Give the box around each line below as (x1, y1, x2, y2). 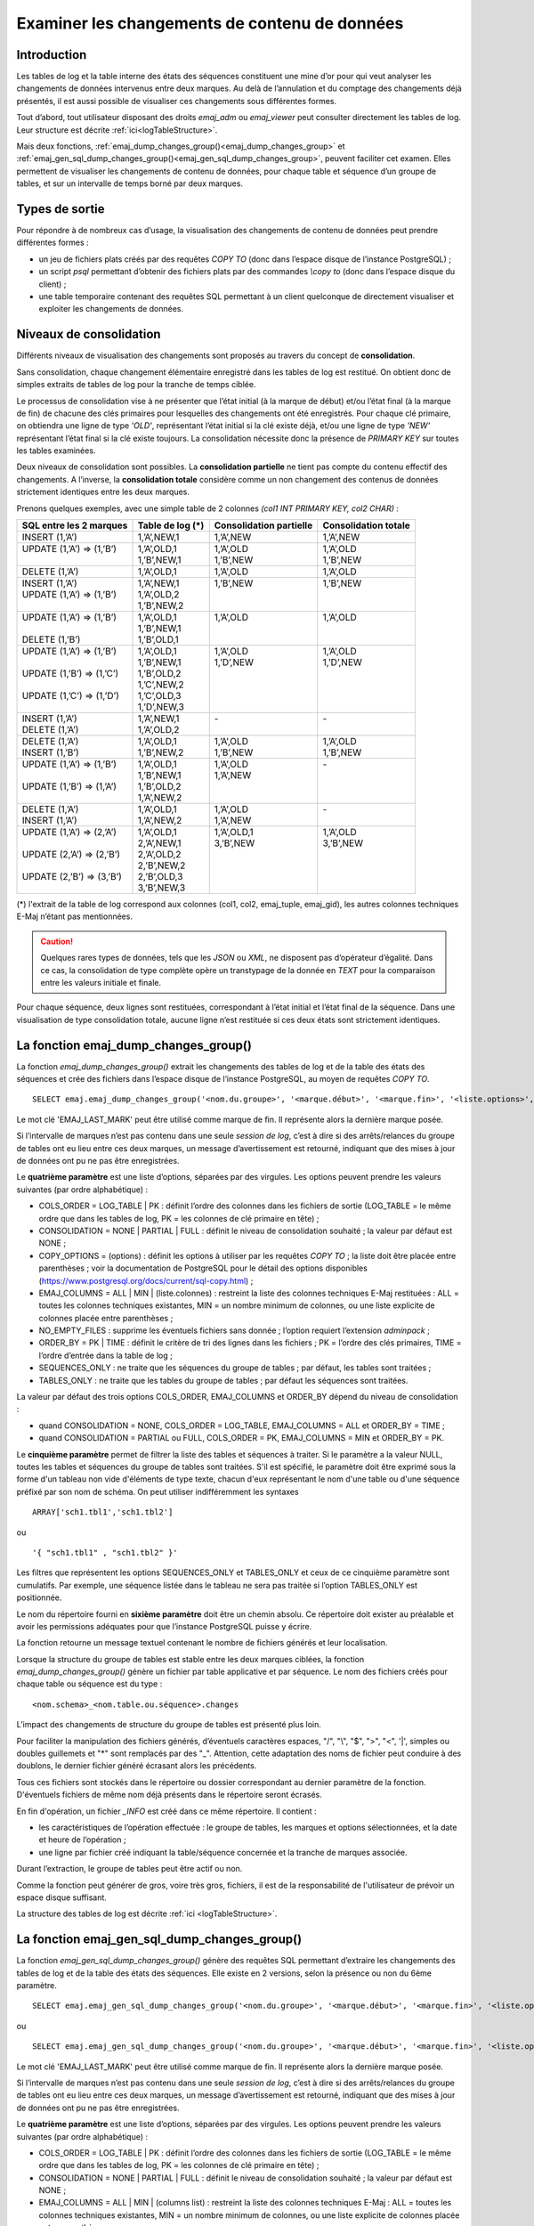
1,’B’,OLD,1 (137, 633, 179, 646)
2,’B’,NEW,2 (137, 859, 186, 872)
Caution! (40, 936, 74, 946)
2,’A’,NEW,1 (137, 837, 182, 849)
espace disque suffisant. (16, 1892, 107, 1903)
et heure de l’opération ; (38, 1834, 126, 1845)
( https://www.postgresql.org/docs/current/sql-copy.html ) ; (38, 1275, 254, 1286)
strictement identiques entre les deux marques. (16, 486, 190, 498)
